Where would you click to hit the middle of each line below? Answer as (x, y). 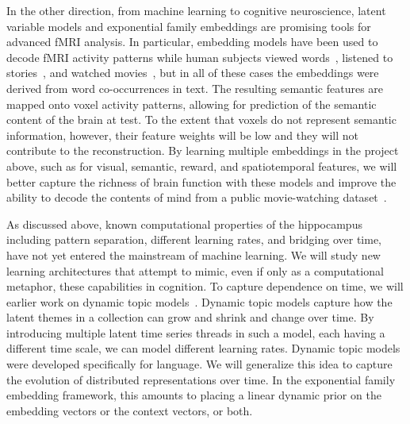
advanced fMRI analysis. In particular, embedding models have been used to (192, 42)
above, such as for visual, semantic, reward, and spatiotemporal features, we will (202, 166)
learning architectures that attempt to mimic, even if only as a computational (195, 270)
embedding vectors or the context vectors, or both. (130, 410)
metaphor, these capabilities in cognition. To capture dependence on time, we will (205, 286)
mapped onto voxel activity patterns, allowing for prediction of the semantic (192, 104)
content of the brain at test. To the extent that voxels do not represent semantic (201, 119)
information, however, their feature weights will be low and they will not (182, 135)
